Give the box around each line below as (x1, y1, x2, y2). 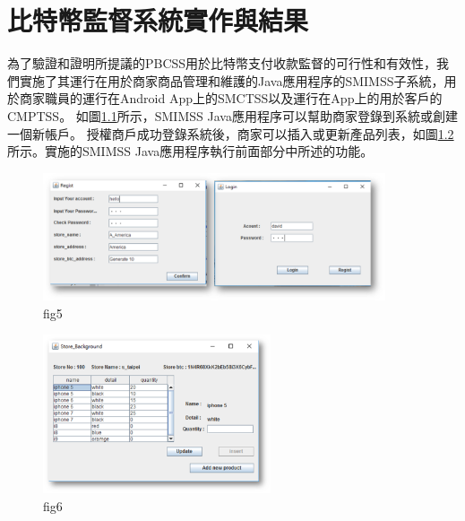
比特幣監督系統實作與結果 (7, 2, 309, 39)
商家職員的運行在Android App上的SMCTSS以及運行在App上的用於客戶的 (19, 89, 443, 108)
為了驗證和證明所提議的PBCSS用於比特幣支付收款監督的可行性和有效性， (7, 54, 437, 73)
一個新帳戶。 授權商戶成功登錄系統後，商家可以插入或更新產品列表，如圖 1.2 (7, 124, 454, 143)
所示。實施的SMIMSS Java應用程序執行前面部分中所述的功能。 (7, 142, 374, 161)
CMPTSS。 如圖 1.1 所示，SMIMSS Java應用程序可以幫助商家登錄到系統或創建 (7, 106, 458, 125)
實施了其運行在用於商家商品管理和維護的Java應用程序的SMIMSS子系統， (19, 71, 444, 90)
